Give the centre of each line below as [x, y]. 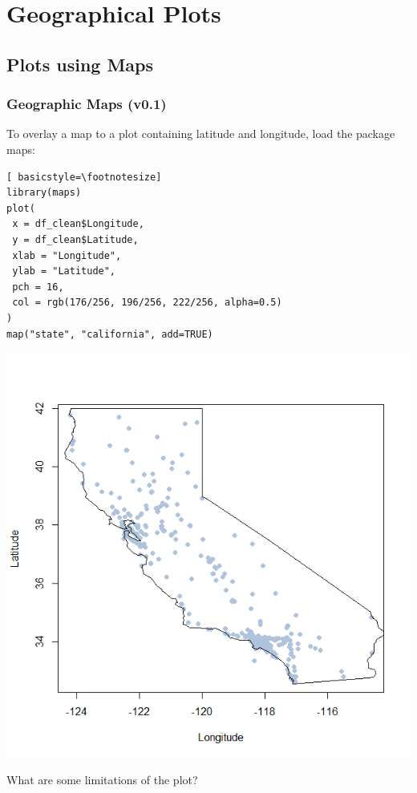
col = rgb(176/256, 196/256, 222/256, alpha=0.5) [147, 303]
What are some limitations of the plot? [102, 779]
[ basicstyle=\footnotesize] [84, 177]
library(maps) [44, 193]
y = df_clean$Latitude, [75, 239]
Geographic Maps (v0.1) [87, 104]
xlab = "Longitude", [67, 255]
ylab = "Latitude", [64, 271]
